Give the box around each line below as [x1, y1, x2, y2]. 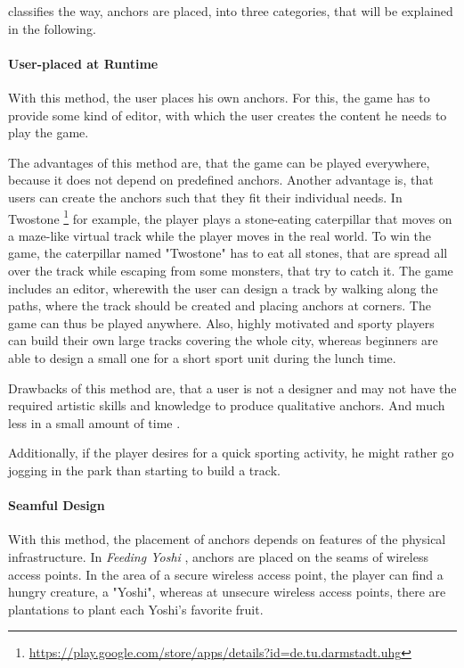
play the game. [8, 123, 89, 142]
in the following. [8, 19, 96, 37]
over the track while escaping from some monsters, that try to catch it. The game [8, 260, 453, 279]
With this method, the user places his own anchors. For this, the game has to [8, 87, 430, 106]
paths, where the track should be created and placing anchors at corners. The [8, 296, 431, 315]
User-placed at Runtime [8, 54, 159, 72]
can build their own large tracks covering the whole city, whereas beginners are [8, 331, 438, 350]
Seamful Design [8, 496, 105, 515]
